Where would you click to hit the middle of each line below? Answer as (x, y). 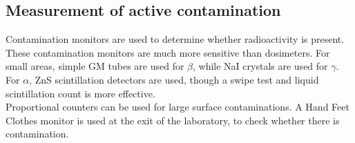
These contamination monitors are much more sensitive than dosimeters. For (168, 52)
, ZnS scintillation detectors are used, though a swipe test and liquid (174, 79)
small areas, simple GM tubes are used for (95, 66)
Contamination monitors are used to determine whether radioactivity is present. (175, 39)
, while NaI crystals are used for (260, 66)
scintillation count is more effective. (80, 93)
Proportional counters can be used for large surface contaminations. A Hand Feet (177, 107)
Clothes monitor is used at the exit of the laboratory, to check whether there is (173, 120)
